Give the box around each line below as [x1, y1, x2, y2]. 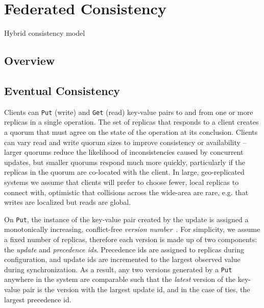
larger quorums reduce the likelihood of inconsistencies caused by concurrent [4, 147, 244, 157]
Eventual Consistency [4, 82, 121, 98]
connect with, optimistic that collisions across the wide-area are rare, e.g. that [4, 186, 249, 197]
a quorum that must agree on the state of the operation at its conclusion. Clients [4, 126, 258, 137]
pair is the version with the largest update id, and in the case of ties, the [22, 283, 250, 294]
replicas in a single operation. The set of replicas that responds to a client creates [4, 116, 259, 127]
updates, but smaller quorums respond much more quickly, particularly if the [4, 156, 245, 167]
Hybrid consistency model [4, 28, 85, 38]
